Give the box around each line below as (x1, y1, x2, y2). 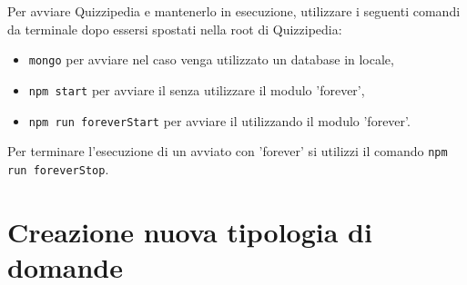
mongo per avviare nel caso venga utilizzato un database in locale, (28, 50, 394, 69)
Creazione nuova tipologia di (7, 212, 372, 250)
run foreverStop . (7, 159, 109, 178)
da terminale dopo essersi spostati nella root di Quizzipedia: (7, 19, 342, 38)
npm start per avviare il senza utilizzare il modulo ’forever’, (28, 80, 365, 99)
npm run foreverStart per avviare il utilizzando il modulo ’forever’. (28, 111, 411, 130)
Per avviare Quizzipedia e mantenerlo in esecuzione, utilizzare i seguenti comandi (7, 2, 461, 20)
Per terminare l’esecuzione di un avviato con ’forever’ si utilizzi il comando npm (7, 142, 448, 161)
